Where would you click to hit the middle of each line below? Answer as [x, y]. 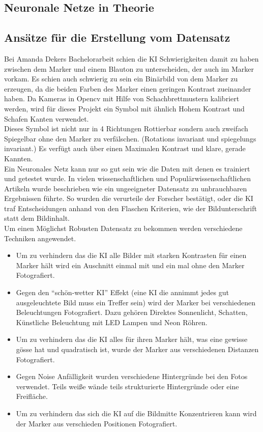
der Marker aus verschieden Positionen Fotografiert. [97, 423]
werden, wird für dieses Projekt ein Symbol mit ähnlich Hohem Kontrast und [124, 108]
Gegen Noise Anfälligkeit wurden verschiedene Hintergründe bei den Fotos [132, 376]
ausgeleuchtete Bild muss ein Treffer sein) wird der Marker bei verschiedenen [136, 302]
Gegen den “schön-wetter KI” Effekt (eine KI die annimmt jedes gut [122, 292]
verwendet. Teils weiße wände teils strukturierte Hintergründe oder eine [127, 386]
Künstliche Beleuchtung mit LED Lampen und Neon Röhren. [112, 322]
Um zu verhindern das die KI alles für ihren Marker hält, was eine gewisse [132, 339]
